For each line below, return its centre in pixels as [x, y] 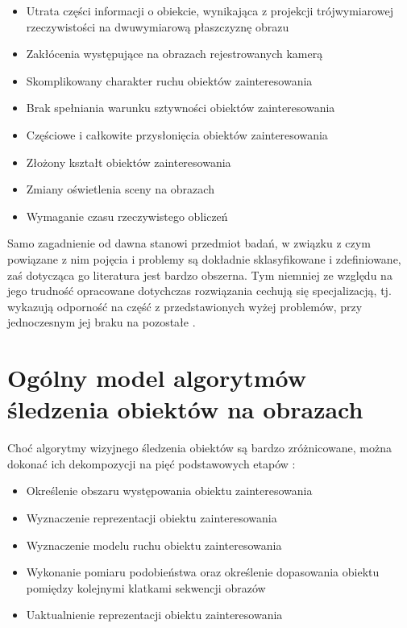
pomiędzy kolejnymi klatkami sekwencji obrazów [146, 587]
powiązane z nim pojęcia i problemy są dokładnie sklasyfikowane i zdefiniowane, [204, 258]
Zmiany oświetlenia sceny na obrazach [120, 189]
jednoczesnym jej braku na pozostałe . [102, 322]
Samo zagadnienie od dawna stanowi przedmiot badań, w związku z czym [189, 243]
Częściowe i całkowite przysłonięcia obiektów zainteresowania [177, 134]
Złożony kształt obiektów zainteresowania [129, 162]
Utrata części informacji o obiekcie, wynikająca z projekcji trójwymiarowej [210, 10]
